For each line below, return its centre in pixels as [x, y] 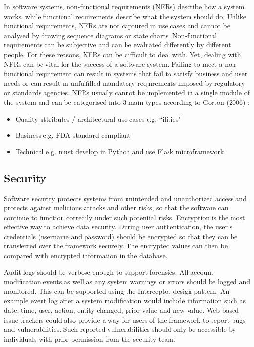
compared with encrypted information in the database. [86, 255]
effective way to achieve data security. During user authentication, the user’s [118, 227]
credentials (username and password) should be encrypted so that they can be [121, 236]
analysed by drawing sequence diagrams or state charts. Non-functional [111, 35]
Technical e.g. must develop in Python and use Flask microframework [120, 151]
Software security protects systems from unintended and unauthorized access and [125, 198]
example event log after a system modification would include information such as [125, 300]
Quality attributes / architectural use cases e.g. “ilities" [98, 118]
